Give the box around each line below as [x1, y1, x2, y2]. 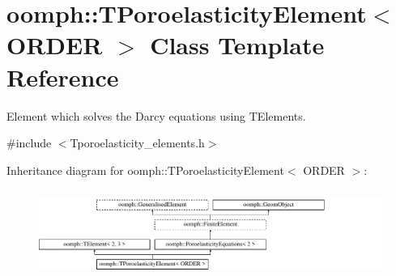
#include [6, 134, 52, 151]
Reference [6, 60, 119, 93]
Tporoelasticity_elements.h [70, 134, 205, 151]
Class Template [150, 28, 325, 62]
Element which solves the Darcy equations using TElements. [6, 107, 306, 124]
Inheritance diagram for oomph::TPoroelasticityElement [6, 161, 284, 178]
